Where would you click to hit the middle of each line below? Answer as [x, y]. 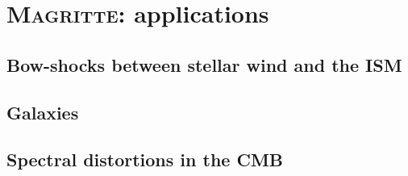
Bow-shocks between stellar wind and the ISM [204, 64]
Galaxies [43, 112]
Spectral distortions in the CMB [145, 159]
